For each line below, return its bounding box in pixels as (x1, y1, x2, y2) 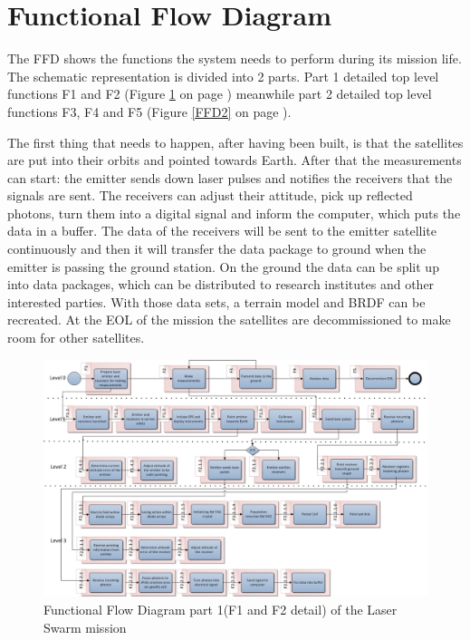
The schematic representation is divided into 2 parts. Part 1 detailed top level (7, 66, 439, 85)
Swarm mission (43, 617, 127, 636)
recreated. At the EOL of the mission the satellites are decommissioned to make (7, 310, 451, 329)
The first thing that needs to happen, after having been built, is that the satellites (7, 132, 464, 151)
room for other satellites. (7, 328, 145, 347)
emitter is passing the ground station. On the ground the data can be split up (7, 257, 439, 276)
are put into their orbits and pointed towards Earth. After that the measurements (7, 150, 462, 170)
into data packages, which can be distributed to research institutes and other (7, 275, 435, 294)
